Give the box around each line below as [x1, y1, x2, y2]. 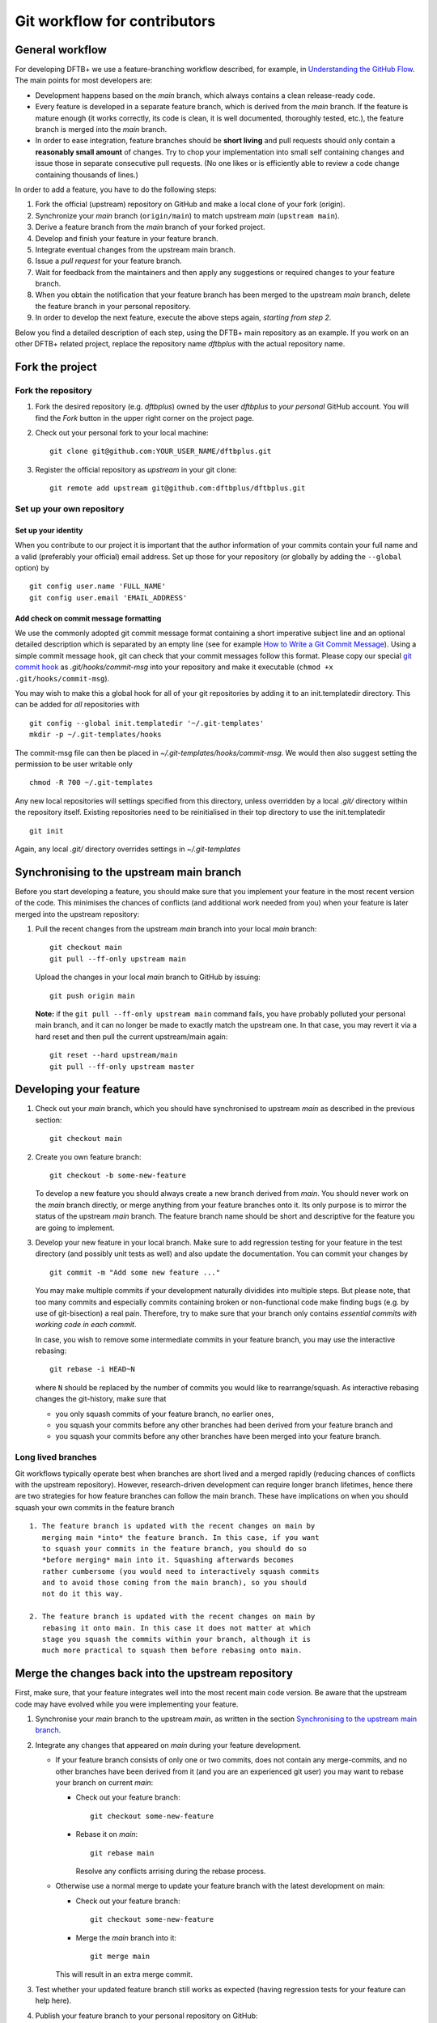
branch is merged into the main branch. [35, 125, 168, 134]
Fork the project [15, 360, 97, 374]
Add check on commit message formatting [15, 613, 162, 623]
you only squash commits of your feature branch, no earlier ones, [55, 1409, 274, 1419]
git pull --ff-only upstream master [49, 1062, 195, 1071]
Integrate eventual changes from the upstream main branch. [35, 244, 236, 254]
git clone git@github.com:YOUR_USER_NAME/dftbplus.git [49, 447, 272, 456]
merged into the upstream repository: [15, 909, 140, 918]
